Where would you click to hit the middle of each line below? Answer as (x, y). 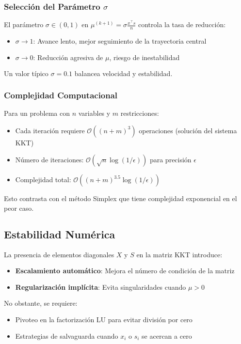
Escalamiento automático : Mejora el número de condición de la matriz (125, 271)
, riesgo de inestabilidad (145, 57)
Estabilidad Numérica (60, 234)
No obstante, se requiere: (41, 303)
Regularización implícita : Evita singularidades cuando (101, 287)
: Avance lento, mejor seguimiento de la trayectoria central (120, 41)
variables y (94, 113)
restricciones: (140, 113)
